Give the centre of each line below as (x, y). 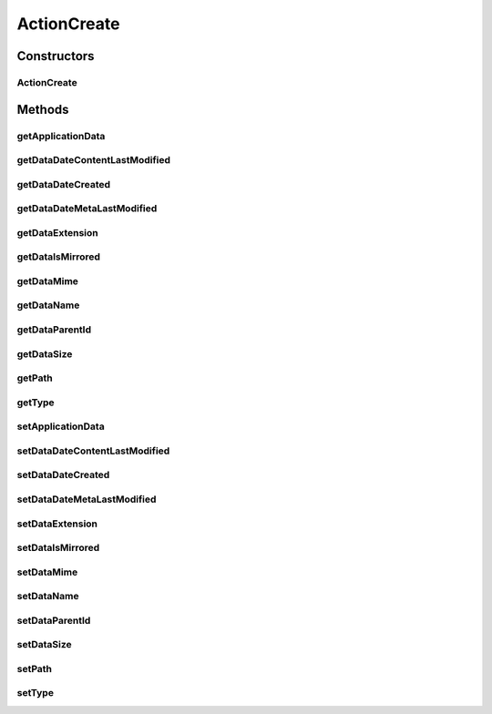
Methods (43, 109)
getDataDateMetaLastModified (87, 209)
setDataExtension (57, 524)
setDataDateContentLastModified (93, 451)
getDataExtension (58, 232)
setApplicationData (61, 426)
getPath (35, 378)
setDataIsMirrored (58, 548)
